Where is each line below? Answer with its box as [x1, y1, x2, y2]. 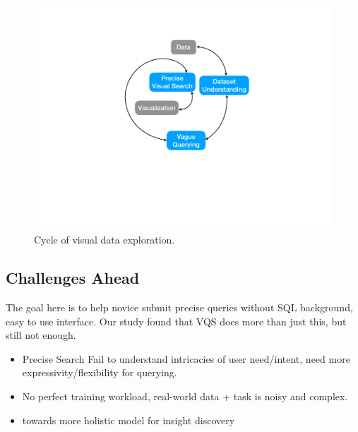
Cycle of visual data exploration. [34, 232, 175, 247]
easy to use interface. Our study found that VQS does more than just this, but [6, 313, 347, 328]
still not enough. [6, 328, 76, 342]
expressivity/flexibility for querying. [22, 365, 177, 380]
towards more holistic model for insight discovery [22, 412, 235, 427]
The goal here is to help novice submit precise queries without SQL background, [6, 299, 353, 314]
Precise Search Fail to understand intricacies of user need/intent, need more [22, 351, 350, 366]
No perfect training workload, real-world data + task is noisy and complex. [22, 388, 348, 403]
